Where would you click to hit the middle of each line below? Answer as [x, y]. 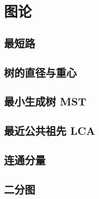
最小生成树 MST [45, 101]
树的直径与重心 [40, 72]
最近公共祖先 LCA [50, 131]
